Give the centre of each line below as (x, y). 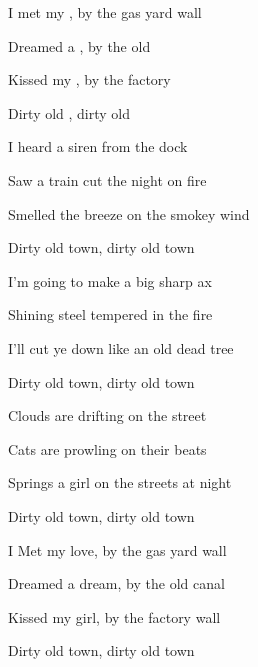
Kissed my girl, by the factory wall (114, 616)
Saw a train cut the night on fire (107, 179)
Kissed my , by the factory (89, 79)
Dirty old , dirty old (69, 112)
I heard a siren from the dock (98, 146)
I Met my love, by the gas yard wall (117, 549)
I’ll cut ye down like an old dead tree (121, 347)
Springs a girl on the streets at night (120, 482)
